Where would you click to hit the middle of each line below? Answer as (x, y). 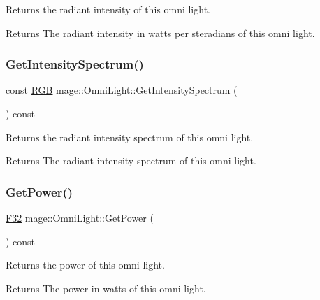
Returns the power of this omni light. (85, 265)
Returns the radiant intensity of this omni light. (108, 9)
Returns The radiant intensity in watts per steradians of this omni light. (160, 33)
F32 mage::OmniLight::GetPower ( (80, 217)
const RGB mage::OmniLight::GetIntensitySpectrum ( (122, 90)
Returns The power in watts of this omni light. (106, 288)
